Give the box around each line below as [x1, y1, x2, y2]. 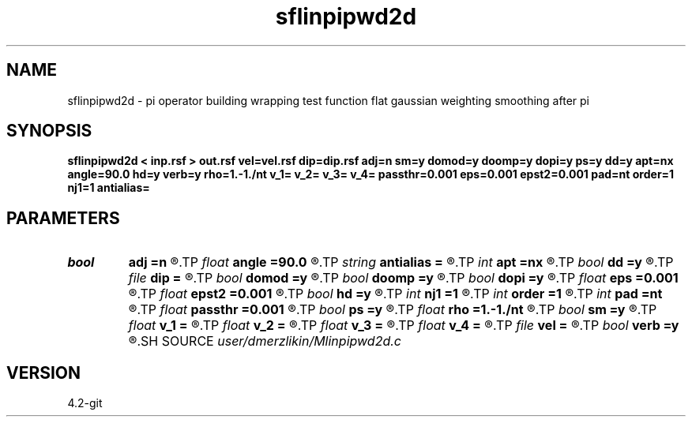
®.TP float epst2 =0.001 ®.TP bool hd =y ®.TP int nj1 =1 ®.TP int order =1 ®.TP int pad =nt [128, 286, 663, 302]
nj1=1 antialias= [67, 181, 150, 195]
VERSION [6, 362, 81, 383]
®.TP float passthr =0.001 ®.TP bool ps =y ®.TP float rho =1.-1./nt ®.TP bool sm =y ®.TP [128, 301, 657, 318]
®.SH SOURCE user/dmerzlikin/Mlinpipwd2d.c [128, 333, 401, 350]
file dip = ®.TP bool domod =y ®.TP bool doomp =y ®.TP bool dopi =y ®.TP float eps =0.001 [128, 270, 679, 286]
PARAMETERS [6, 208, 120, 228]
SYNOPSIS [6, 121, 92, 141]
